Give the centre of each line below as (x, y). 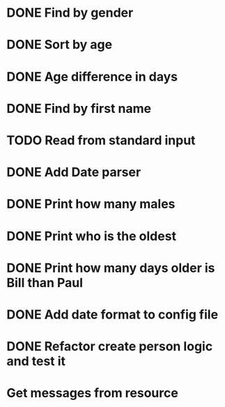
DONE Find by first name (79, 108)
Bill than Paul (45, 283)
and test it (36, 361)
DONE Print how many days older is (111, 268)
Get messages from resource (92, 393)
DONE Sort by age (60, 45)
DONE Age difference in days (92, 76)
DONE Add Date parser (74, 172)
